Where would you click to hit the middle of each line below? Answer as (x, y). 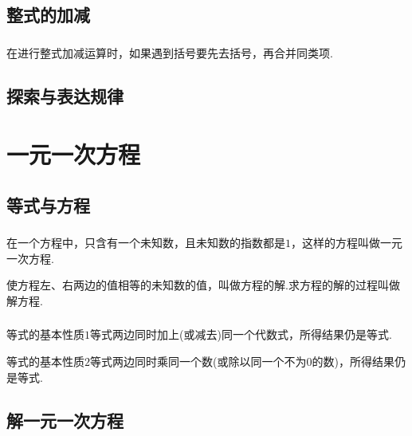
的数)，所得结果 (353, 361)
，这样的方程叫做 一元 (347, 243)
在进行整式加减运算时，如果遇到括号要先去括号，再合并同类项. (170, 52)
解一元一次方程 (65, 420)
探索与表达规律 (65, 95)
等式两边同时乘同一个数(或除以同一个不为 (198, 361)
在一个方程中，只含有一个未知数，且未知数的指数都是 (146, 243)
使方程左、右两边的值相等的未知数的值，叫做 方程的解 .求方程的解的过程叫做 (203, 285)
